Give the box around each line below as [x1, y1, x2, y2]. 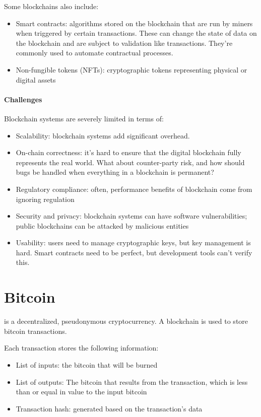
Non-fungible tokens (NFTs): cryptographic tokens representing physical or [16, 64, 247, 75]
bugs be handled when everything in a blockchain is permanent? [16, 167, 214, 177]
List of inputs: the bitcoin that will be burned [16, 359, 158, 370]
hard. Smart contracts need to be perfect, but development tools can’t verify [16, 247, 252, 257]
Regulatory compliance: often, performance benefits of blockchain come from [16, 183, 252, 194]
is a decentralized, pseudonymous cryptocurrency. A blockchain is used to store [4, 316, 248, 326]
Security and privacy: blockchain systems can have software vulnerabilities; [16, 211, 247, 221]
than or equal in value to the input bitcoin [16, 386, 147, 397]
